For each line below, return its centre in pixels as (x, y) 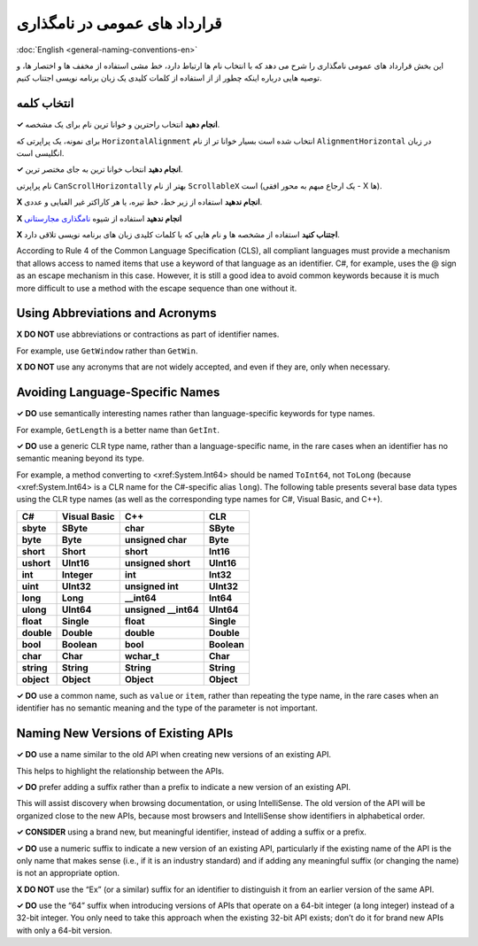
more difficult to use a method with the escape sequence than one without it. (157, 288)
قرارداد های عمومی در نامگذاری (119, 23)
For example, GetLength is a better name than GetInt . (118, 430)
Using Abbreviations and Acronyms (116, 313)
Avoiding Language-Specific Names (118, 393)
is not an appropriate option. (68, 873)
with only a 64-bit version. (64, 930)
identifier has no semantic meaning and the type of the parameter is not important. (167, 708)
